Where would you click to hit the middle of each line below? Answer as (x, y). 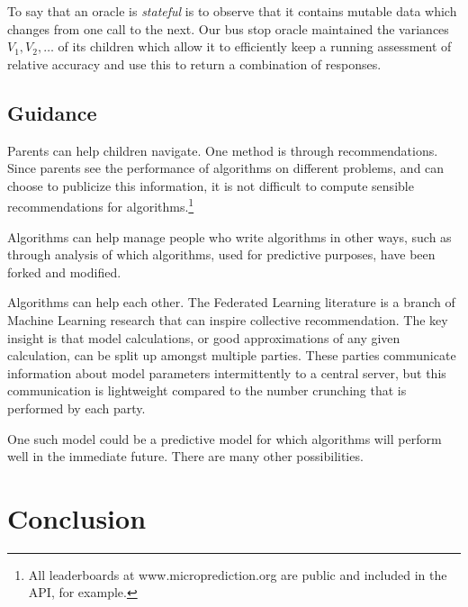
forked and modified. (64, 272)
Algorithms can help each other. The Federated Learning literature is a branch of (231, 302)
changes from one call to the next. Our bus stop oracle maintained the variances (228, 28)
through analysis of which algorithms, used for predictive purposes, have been (221, 254)
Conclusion (77, 517)
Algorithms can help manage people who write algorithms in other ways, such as (229, 236)
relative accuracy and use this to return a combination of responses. (194, 63)
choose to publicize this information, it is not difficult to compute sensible (211, 185)
